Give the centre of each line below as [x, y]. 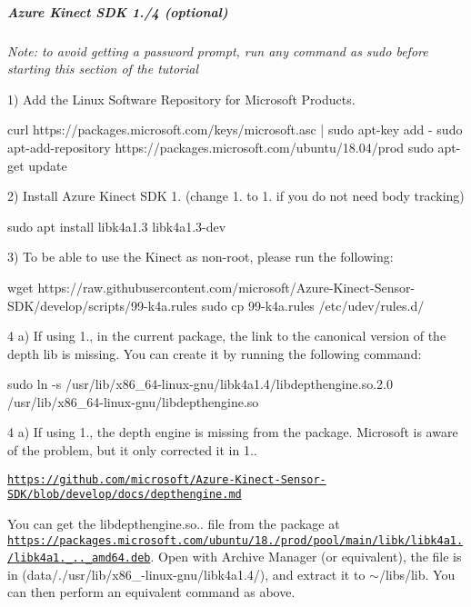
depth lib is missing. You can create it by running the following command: [215, 353]
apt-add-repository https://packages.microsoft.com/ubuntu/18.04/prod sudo [220, 147]
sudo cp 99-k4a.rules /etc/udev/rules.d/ [313, 305]
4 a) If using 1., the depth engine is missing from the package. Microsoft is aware [233, 432]
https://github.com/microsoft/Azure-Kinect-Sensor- [167, 479]
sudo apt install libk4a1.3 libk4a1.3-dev [117, 226]
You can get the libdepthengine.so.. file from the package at [174, 523]
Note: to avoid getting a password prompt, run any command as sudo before [218, 50]
